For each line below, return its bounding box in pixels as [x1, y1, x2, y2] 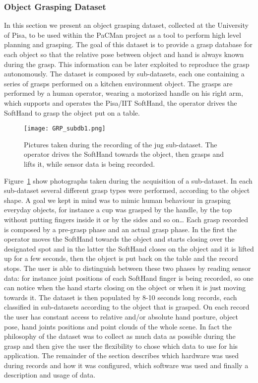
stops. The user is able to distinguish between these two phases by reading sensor [4, 262, 251, 273]
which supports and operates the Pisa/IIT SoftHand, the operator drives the [4, 97, 237, 108]
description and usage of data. [4, 370, 96, 380]
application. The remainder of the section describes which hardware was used [4, 350, 239, 361]
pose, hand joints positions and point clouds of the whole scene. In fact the [4, 321, 232, 331]
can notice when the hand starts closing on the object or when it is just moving [4, 282, 246, 293]
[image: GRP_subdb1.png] [24, 125, 106, 132]
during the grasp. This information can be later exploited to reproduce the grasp [4, 59, 250, 69]
